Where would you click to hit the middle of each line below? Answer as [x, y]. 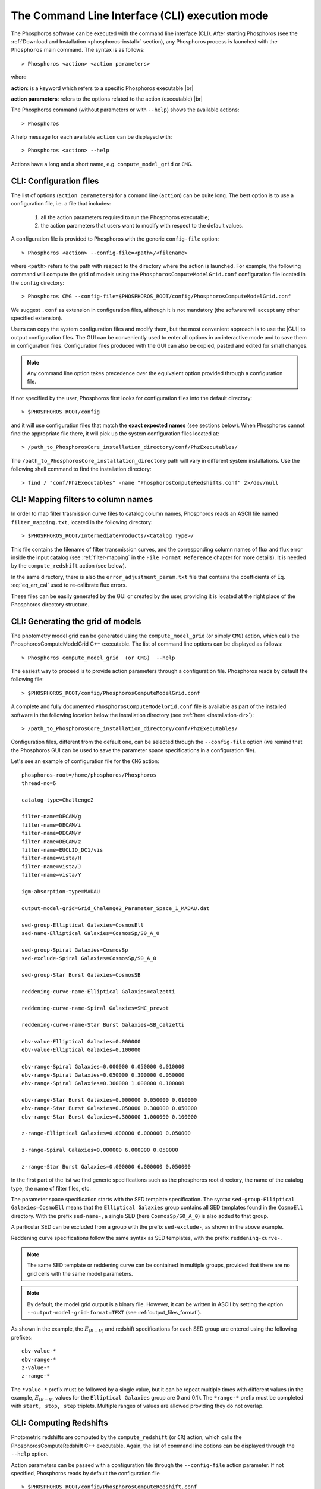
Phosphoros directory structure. [50, 604]
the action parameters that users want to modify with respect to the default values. [142, 225]
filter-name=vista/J [51, 866]
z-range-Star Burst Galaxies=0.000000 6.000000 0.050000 [106, 1166]
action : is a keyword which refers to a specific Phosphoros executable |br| [102, 88]
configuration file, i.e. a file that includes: [61, 204]
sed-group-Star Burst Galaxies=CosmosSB [81, 975]
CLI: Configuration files [55, 181]
